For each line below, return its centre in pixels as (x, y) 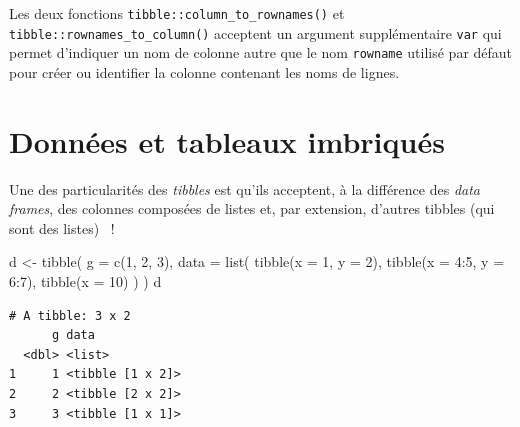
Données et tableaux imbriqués (227, 140)
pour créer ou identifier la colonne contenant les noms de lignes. (204, 71)
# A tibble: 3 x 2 (70, 315)
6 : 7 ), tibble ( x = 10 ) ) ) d (85, 281)
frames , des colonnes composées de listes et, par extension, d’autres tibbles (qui (252, 208)
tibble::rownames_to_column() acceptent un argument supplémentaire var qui (255, 32)
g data (73, 335)
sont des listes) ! (62, 227)
